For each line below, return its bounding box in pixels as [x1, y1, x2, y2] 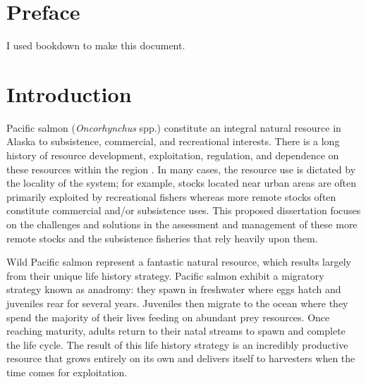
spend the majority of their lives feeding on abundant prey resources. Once [6, 309, 330, 324]
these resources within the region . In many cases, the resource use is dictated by [6, 161, 356, 176]
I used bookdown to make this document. [6, 38, 185, 53]
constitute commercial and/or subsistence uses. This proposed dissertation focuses [6, 203, 361, 218]
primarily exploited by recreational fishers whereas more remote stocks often [6, 189, 336, 204]
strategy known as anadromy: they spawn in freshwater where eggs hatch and [6, 282, 341, 297]
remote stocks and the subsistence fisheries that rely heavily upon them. [6, 230, 318, 245]
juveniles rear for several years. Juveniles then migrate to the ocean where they [6, 295, 348, 310]
